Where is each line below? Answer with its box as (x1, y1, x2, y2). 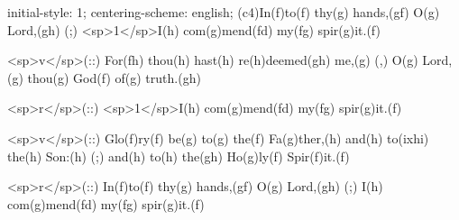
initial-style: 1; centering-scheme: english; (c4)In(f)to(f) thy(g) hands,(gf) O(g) (7, 3, 440, 21)
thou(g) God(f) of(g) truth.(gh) (27, 68, 201, 87)
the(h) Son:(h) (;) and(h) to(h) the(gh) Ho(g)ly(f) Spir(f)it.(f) (7, 146, 350, 165)
